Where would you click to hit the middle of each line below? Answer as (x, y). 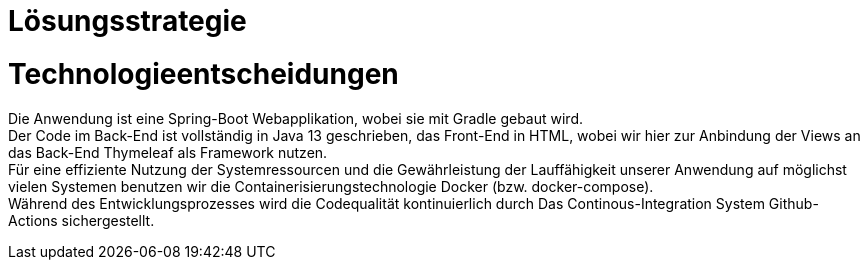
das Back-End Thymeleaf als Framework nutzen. (168, 152)
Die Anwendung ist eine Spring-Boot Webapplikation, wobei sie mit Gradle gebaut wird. (295, 118)
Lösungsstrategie (127, 21)
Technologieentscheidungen (203, 73)
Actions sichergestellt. (81, 220)
